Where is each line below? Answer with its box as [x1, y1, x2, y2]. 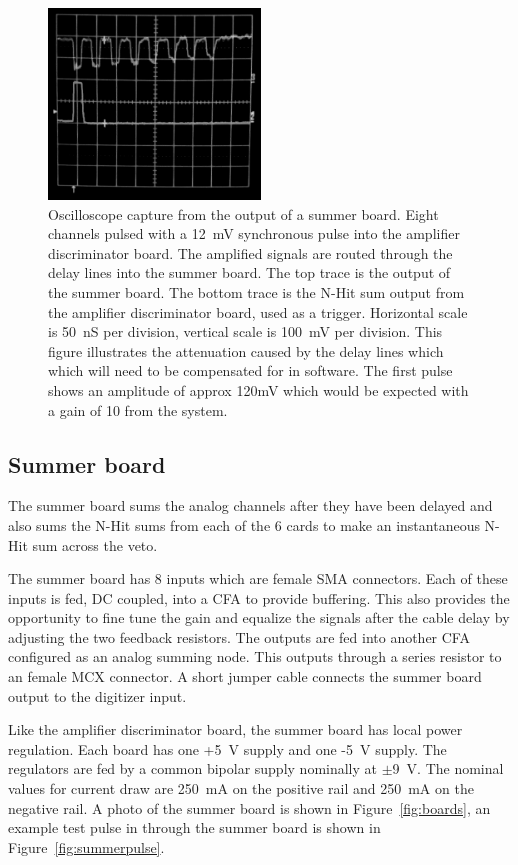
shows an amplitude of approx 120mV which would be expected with [48, 379, 469, 400]
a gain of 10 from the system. [48, 399, 228, 420]
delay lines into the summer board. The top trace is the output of [48, 262, 451, 283]
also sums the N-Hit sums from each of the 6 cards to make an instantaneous [8, 514, 480, 535]
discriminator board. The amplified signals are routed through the [48, 242, 453, 263]
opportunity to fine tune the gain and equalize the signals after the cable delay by [8, 607, 510, 628]
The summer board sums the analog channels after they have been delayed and [8, 495, 493, 516]
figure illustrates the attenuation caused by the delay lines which [48, 340, 444, 361]
